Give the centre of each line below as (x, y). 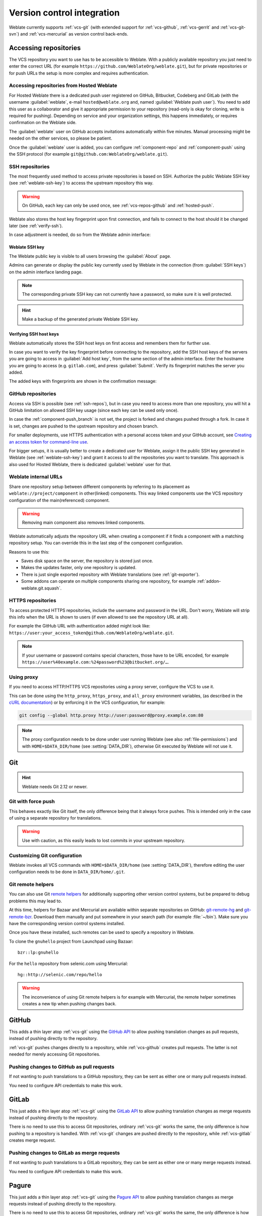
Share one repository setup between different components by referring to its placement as (99, 486)
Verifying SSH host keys (34, 334)
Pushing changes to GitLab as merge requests (64, 1153)
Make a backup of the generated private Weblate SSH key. (81, 319)
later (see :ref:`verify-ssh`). (36, 226)
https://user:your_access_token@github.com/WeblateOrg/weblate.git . (91, 633)
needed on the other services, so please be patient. (61, 138)
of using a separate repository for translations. (55, 818)
